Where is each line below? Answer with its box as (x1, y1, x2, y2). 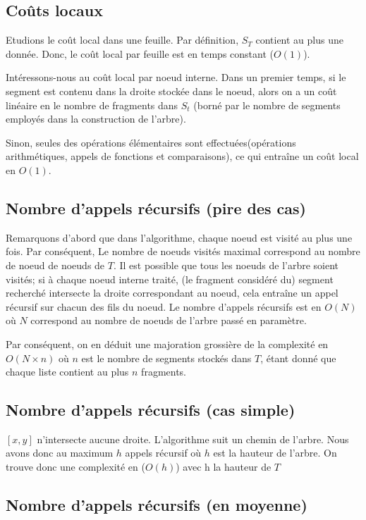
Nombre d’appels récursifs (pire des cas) (6, 197, 306, 218)
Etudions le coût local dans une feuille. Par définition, (6, 32, 239, 47)
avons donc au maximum (6, 445, 114, 460)
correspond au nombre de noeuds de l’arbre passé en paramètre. (30, 313, 307, 328)
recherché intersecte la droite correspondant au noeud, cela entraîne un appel (6, 285, 338, 300)
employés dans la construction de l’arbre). (6, 111, 186, 126)
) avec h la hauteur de (176, 459, 272, 474)
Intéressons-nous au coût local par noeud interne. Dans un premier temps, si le (6, 70, 346, 85)
